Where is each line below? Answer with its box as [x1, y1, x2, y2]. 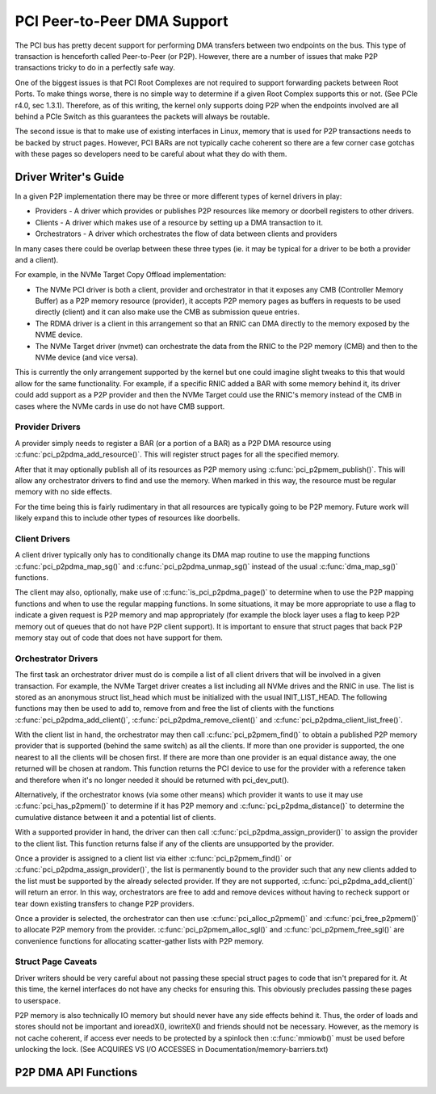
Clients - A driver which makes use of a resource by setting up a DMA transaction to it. [35, 217, 323, 227]
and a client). [15, 255, 59, 264]
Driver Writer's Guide [15, 170, 124, 183]
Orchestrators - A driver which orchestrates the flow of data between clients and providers [35, 229, 338, 238]
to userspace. [15, 995, 61, 1005]
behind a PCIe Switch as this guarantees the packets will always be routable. [15, 112, 270, 121]
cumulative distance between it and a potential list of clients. [15, 812, 216, 822]
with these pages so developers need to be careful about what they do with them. [15, 149, 287, 159]
